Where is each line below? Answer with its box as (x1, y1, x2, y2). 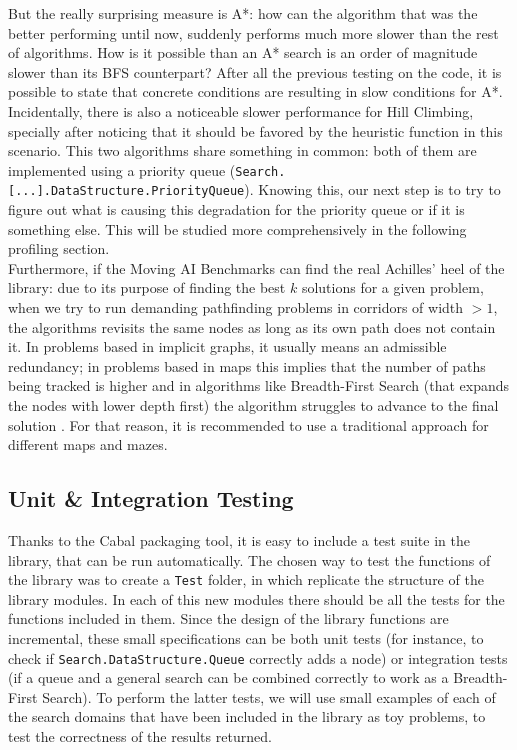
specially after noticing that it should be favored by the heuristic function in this (8, 120, 503, 141)
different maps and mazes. (8, 434, 168, 455)
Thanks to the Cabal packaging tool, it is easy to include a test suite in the (8, 529, 470, 550)
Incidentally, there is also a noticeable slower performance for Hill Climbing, (8, 100, 474, 121)
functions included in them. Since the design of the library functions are (8, 608, 449, 629)
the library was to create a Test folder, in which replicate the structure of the (8, 569, 484, 590)
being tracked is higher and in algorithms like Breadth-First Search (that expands (8, 375, 510, 396)
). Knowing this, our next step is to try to (244, 179, 501, 200)
